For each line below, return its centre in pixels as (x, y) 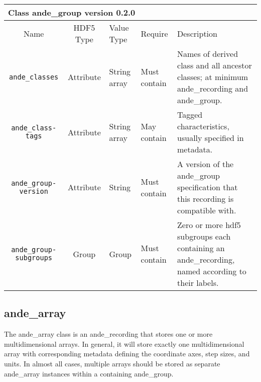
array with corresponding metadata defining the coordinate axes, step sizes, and (127, 354)
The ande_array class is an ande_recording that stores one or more (108, 334)
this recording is (206, 199)
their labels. (198, 283)
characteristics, (203, 126)
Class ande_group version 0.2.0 (72, 12)
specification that (208, 187)
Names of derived (208, 54)
